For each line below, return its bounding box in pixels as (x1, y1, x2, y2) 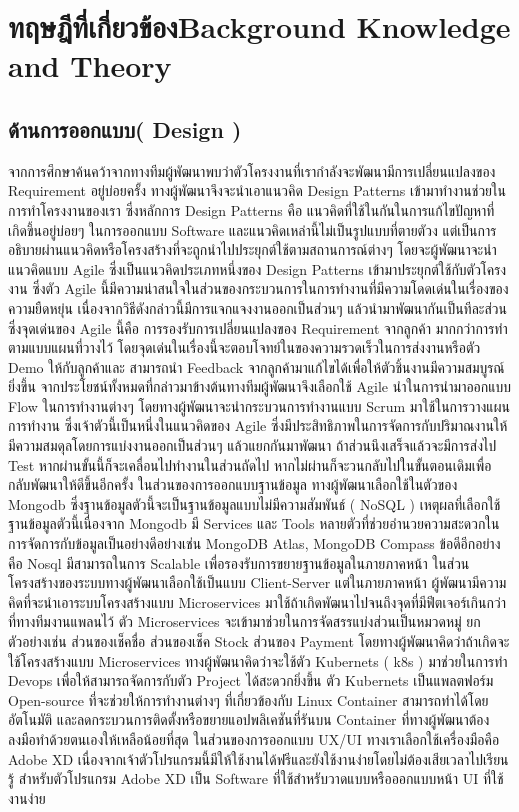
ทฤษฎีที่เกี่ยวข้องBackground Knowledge (8, 6, 511, 47)
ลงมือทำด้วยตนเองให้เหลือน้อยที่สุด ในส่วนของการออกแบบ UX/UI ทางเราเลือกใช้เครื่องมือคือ (8, 728, 500, 749)
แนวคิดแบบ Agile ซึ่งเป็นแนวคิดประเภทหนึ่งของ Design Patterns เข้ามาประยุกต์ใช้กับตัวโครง (8, 258, 507, 279)
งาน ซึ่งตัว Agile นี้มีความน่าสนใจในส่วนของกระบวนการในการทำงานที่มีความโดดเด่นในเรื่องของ (8, 278, 509, 299)
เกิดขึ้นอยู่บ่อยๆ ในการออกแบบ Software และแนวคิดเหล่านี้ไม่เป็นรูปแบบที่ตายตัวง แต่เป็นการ (8, 219, 497, 240)
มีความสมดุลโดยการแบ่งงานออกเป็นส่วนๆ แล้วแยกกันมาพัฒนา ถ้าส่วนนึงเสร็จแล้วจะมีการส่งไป (8, 435, 497, 456)
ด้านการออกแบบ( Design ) (8, 113, 242, 144)
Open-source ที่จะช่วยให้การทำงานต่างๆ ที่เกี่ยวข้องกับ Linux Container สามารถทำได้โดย (8, 689, 489, 710)
